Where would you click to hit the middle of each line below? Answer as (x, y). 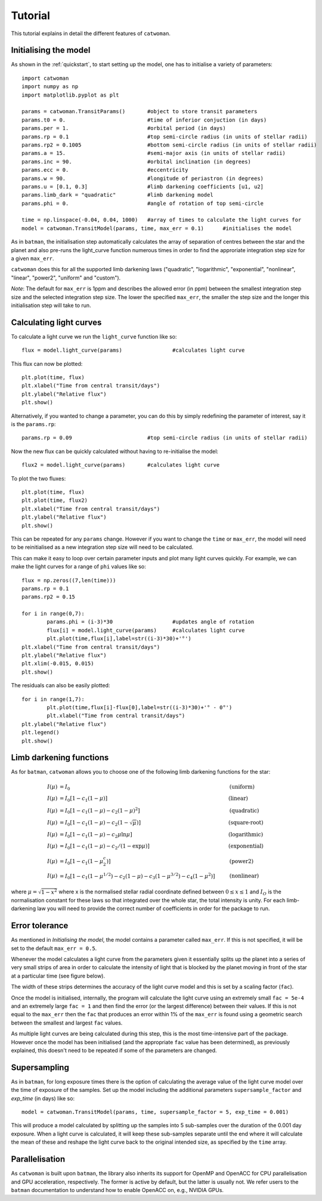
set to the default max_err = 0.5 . (54, 948)
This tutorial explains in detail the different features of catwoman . (91, 33)
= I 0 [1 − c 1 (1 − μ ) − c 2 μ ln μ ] (96, 835)
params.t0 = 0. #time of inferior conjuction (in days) (144, 120)
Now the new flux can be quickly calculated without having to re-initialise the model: (115, 451)
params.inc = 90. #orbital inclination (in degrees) (137, 162)
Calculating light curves (56, 322)
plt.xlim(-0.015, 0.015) (58, 664)
